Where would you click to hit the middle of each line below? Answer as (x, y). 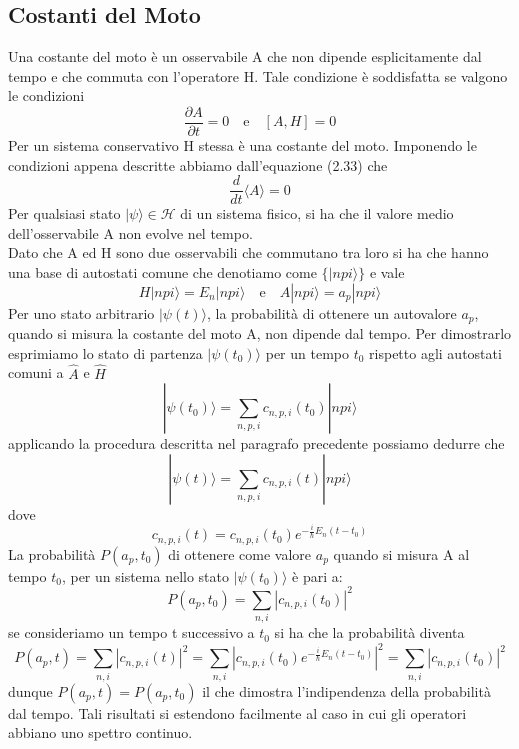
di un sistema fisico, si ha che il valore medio (317, 213)
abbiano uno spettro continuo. (100, 732)
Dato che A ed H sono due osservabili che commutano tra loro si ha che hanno (248, 252)
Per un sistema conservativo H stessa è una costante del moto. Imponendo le (242, 145)
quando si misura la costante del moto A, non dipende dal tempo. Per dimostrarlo (260, 333)
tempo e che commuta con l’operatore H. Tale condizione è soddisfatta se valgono (258, 75)
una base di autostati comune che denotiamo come (162, 272)
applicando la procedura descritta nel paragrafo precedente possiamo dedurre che (256, 443)
